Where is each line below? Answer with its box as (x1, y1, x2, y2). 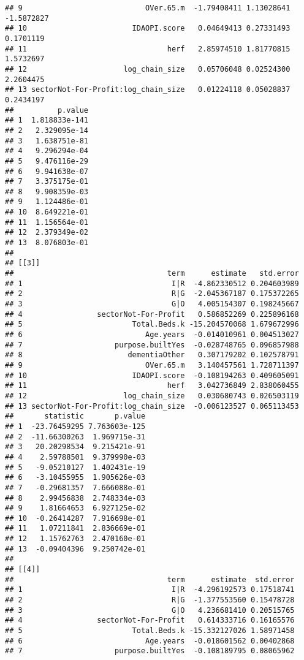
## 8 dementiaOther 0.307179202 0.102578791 (5, 351, 299, 360)
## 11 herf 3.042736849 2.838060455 (5, 381, 299, 390)
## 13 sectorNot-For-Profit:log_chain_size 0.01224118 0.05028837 (5, 85, 291, 94)
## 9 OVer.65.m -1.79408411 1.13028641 (5, 4, 291, 12)
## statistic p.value (5, 412, 146, 421)
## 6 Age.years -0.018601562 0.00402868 (5, 636, 295, 645)
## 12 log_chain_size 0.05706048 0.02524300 (5, 64, 291, 74)
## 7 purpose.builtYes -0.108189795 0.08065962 (5, 647, 295, 656)
